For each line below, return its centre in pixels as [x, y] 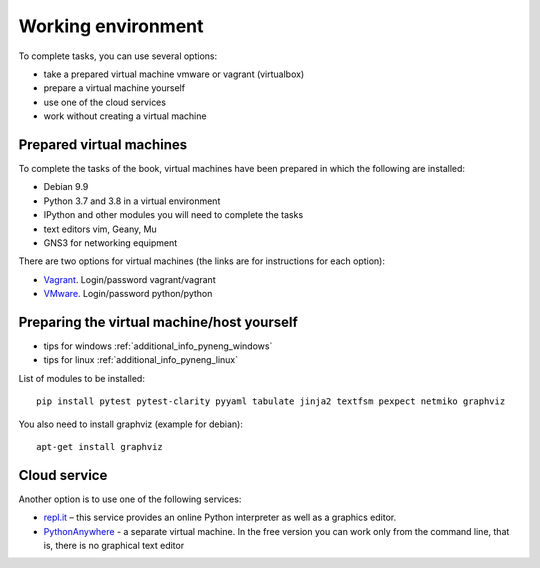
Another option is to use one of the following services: [130, 499]
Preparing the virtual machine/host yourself [158, 321]
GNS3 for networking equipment [110, 242]
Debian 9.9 [66, 187]
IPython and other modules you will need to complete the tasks [173, 215]
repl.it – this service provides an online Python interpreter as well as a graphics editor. [220, 517]
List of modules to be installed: [81, 378]
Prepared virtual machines [103, 144]
